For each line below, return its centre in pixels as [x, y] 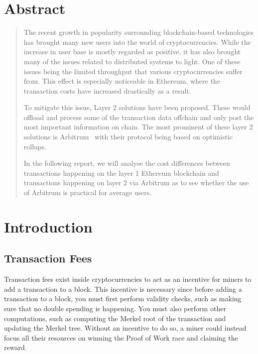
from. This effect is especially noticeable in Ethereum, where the [122, 81]
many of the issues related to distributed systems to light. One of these [132, 61]
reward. [15, 347]
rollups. [35, 146]
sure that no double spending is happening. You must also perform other [115, 308]
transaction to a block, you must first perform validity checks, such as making [123, 298]
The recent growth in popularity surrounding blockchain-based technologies [139, 32]
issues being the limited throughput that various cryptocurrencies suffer [133, 71]
